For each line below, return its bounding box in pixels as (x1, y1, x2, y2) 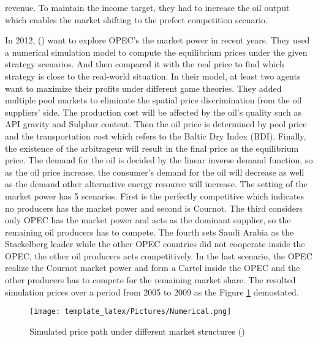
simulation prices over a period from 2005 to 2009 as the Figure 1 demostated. (5, 285, 299, 298)
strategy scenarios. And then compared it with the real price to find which (5, 58, 284, 70)
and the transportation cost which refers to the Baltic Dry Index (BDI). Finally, (5, 129, 306, 142)
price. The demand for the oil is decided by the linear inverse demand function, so (5, 154, 313, 166)
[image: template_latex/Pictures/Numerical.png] (29, 307, 232, 316)
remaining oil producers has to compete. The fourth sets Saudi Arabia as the (5, 225, 294, 238)
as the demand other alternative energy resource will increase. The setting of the (5, 177, 308, 190)
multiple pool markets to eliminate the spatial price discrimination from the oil (5, 94, 302, 106)
